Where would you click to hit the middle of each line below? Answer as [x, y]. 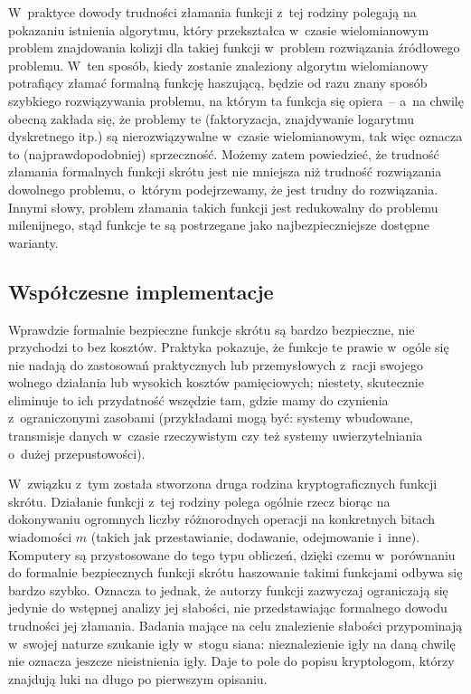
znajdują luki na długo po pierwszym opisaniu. [138, 678]
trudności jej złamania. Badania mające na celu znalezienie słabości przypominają [235, 626]
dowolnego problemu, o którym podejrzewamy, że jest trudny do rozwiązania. [223, 189]
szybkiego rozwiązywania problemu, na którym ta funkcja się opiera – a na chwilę [236, 100]
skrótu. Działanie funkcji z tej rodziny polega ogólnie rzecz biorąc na [199, 501]
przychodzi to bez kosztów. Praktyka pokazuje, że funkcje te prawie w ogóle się [229, 347]
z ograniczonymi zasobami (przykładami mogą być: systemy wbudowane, [211, 418]
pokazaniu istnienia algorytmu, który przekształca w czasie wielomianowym [219, 29]
